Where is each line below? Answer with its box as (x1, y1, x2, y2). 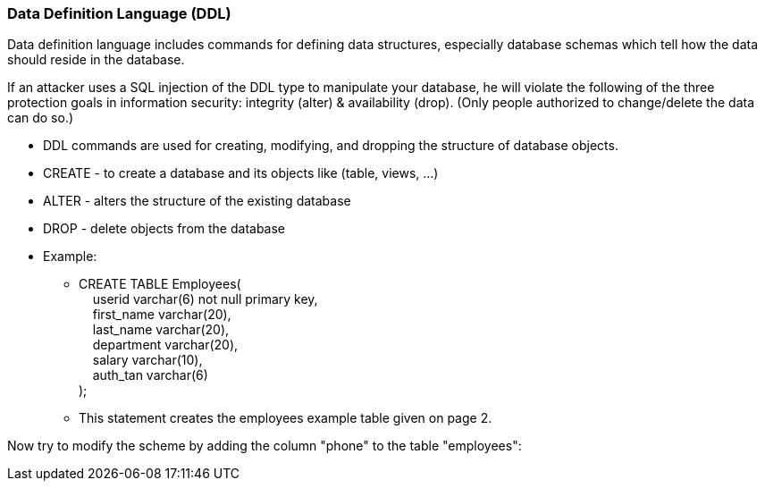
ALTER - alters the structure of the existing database (43, 193, 351, 209)
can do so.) (7, 110, 74, 126)
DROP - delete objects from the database (43, 221, 286, 237)
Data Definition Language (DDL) (7, 4, 231, 22)
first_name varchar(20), (92, 307, 231, 323)
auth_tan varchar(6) (92, 367, 208, 383)
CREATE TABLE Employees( (79, 276, 241, 292)
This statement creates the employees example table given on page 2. (79, 410, 492, 426)
